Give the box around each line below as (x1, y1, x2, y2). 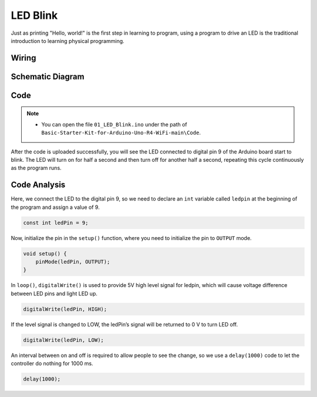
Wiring (11, 53, 36, 63)
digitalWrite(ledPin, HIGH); (23, 306, 107, 312)
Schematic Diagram (11, 71, 85, 82)
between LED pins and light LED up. (11, 290, 98, 297)
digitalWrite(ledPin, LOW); (23, 336, 104, 343)
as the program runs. (11, 165, 62, 172)
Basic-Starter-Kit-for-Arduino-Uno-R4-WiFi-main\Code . (41, 129, 201, 136)
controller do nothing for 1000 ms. (11, 360, 93, 367)
